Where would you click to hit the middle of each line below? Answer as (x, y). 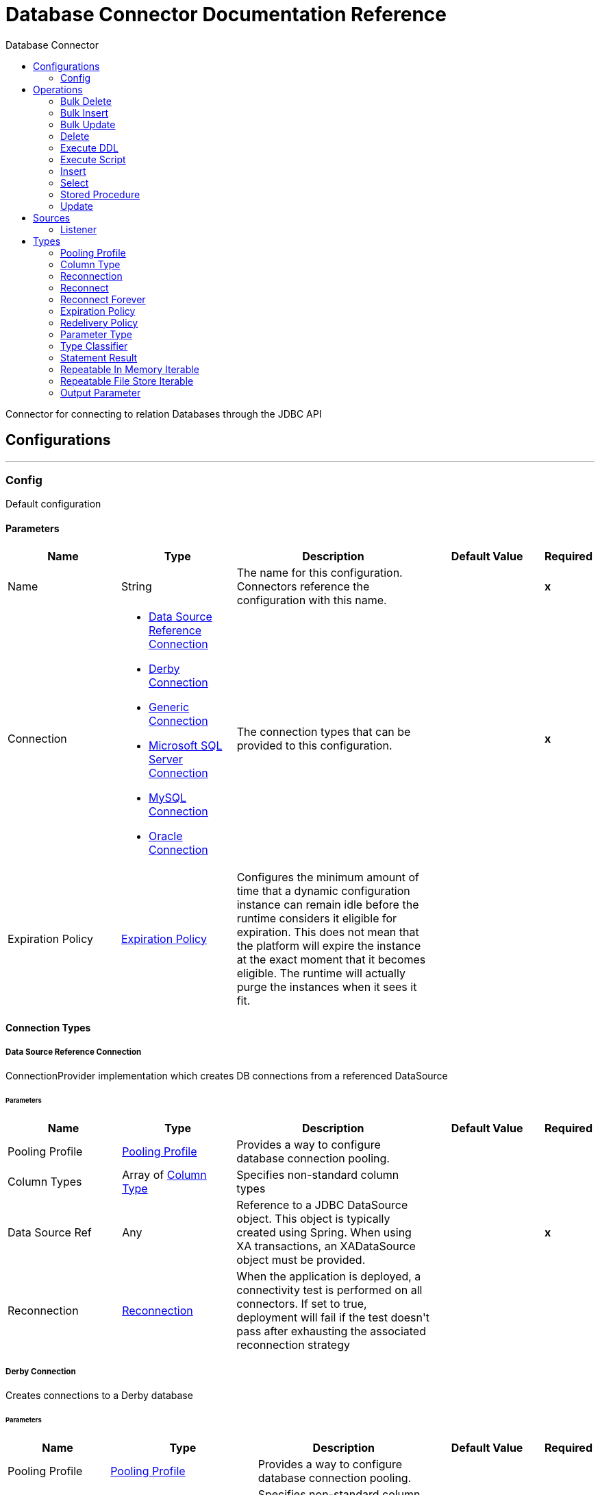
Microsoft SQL (185, 745)
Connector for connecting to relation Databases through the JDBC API (164, 414)
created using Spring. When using (324, 1232)
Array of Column (164, 1174)
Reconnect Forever (103, 299)
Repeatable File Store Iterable (127, 381)
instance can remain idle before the (328, 904)
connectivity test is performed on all (329, 1290)
